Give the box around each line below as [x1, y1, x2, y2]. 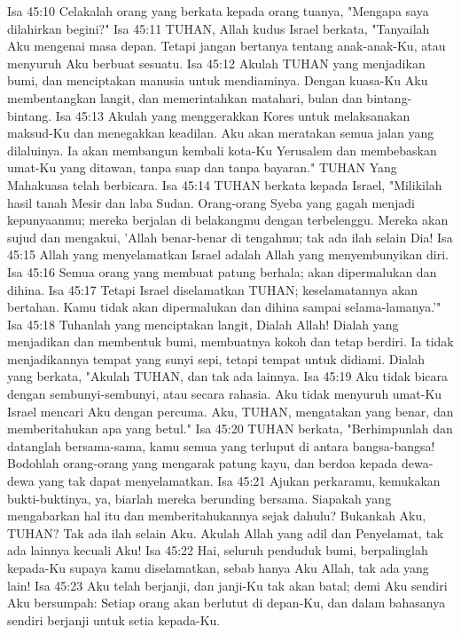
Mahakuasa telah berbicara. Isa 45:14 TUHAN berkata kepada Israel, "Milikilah [7, 175, 442, 194]
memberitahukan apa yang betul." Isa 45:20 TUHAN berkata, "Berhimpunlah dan [7, 419, 453, 438]
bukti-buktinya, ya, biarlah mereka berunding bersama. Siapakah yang [7, 488, 392, 507]
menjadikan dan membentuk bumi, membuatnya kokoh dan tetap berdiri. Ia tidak [7, 332, 454, 351]
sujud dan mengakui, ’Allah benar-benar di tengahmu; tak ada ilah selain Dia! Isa [7, 227, 453, 246]
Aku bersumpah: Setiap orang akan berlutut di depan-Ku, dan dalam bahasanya [7, 593, 446, 612]
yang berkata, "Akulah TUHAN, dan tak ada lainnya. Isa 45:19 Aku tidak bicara [7, 367, 448, 385]
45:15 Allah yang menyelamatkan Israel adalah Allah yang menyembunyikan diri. [7, 245, 449, 264]
